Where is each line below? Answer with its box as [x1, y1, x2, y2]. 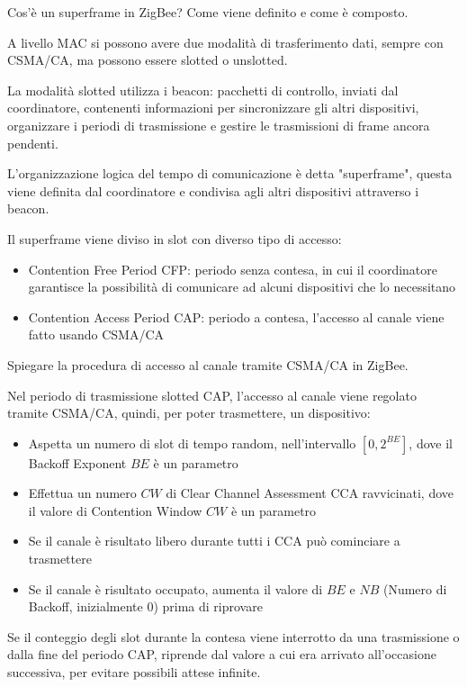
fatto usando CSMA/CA [28, 325, 165, 344]
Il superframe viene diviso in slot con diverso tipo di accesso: [7, 229, 342, 248]
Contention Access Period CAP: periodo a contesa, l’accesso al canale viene [28, 307, 445, 326]
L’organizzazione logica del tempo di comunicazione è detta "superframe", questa [7, 164, 453, 183]
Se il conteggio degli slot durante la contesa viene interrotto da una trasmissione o [7, 627, 460, 646]
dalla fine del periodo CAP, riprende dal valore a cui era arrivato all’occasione [7, 645, 436, 664]
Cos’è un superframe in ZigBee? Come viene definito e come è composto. [7, 3, 409, 21]
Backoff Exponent [28, 453, 127, 472]
